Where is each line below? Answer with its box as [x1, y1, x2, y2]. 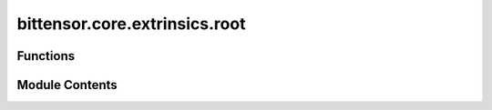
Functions [16, 48, 76, 64]
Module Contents [16, 77, 118, 93]
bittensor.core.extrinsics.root [16, 14, 246, 34]
